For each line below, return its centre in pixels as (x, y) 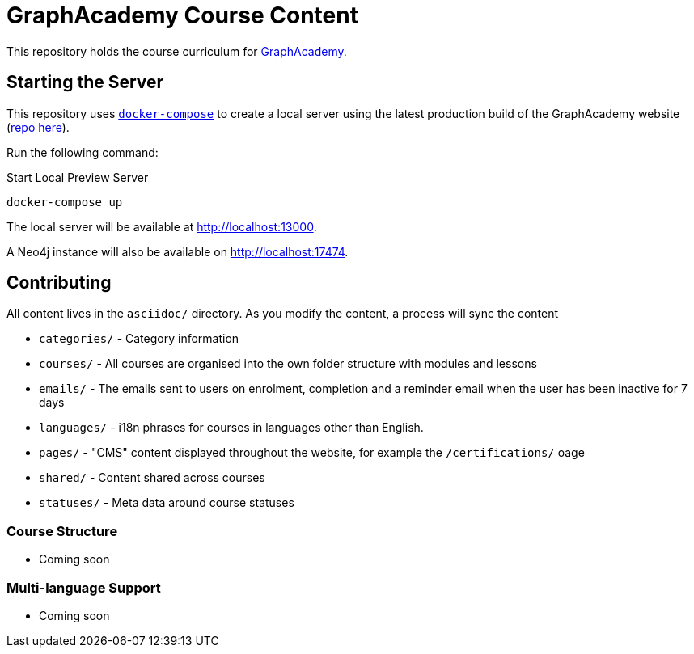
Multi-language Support (84, 587)
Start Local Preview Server (78, 177)
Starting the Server (85, 82)
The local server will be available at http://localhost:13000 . (162, 226)
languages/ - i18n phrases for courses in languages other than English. (231, 428)
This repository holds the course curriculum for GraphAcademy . (177, 51)
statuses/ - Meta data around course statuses (167, 503)
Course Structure (62, 531)
